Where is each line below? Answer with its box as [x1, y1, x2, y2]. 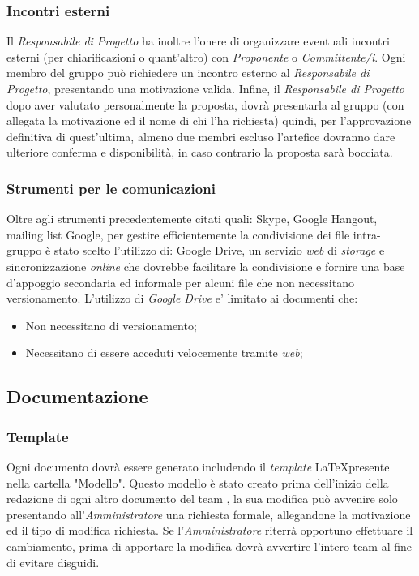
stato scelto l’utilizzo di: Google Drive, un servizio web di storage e [53, 242, 385, 259]
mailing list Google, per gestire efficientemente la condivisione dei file [6, 226, 350, 243]
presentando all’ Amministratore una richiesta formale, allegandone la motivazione [6, 505, 411, 522]
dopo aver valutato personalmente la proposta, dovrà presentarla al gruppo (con [6, 96, 404, 113]
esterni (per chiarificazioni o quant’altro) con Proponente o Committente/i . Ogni [6, 48, 406, 65]
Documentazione [6, 384, 148, 409]
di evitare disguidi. [6, 553, 100, 570]
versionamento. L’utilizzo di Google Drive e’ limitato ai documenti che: [6, 290, 358, 307]
